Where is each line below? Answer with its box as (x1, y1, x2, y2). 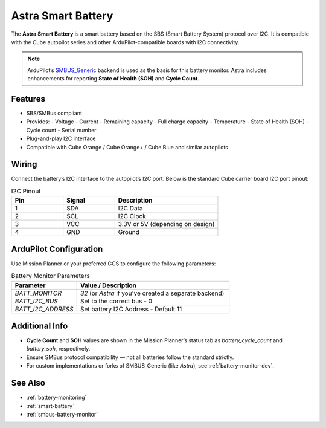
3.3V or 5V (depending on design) (118, 220, 215, 229)
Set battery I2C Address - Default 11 (80, 305, 182, 313)
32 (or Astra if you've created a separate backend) (80, 289, 225, 297)
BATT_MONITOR (14, 289, 62, 297)
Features (11, 94, 45, 104)
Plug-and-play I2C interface (26, 135, 96, 142)
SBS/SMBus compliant (26, 109, 83, 117)
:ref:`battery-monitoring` (26, 394, 87, 401)
